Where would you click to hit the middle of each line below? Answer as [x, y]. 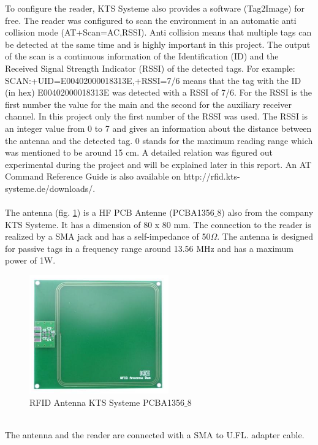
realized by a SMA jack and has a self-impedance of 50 [108, 236]
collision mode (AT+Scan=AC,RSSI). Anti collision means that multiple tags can [158, 32]
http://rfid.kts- [212, 176]
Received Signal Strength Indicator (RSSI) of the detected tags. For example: [150, 68]
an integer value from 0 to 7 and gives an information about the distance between [158, 128]
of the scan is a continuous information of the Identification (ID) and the [142, 56]
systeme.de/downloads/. [50, 188]
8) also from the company [265, 212]
